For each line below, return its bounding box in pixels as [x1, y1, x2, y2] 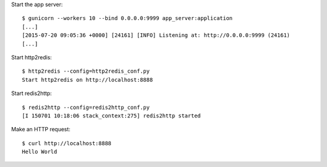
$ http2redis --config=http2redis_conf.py [22, 68, 150, 75]
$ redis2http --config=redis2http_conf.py [22, 103, 150, 111]
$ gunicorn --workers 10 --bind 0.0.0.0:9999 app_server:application [22, 15, 233, 22]
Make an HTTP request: [11, 126, 71, 133]
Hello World [22, 148, 58, 156]
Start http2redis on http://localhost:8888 [22, 76, 153, 83]
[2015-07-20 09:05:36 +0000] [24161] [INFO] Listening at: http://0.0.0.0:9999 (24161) [22, 32, 291, 39]
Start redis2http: [11, 90, 52, 97]
